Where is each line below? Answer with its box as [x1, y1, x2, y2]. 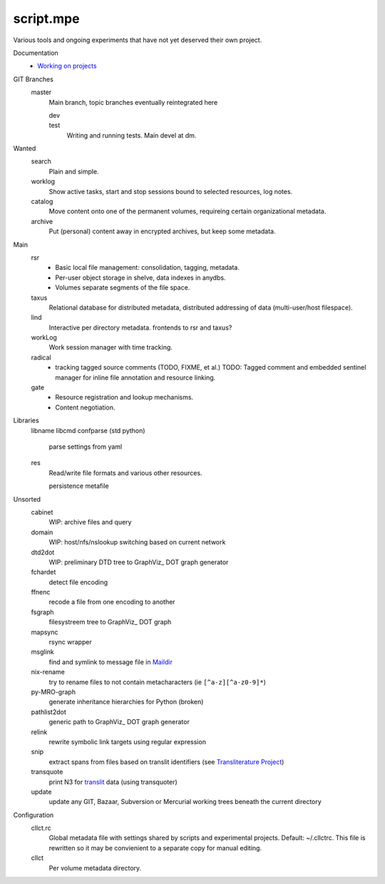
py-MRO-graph [31, 687, 76, 696]
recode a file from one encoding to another [48, 598, 175, 606]
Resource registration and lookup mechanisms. [55, 393, 194, 402]
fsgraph [31, 607, 54, 616]
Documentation [13, 49, 58, 57]
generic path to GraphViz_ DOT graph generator [48, 718, 190, 726]
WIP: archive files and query [48, 518, 132, 527]
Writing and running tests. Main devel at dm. [66, 131, 197, 139]
